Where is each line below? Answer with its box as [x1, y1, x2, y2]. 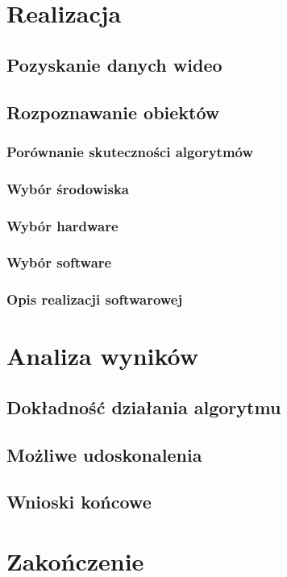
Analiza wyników [6, 339, 199, 372]
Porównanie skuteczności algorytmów [6, 141, 254, 161]
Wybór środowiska [6, 178, 129, 198]
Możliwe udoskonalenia [6, 442, 202, 467]
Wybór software [6, 252, 112, 272]
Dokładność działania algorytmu [6, 394, 281, 419]
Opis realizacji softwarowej [6, 289, 183, 309]
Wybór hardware [6, 215, 119, 235]
